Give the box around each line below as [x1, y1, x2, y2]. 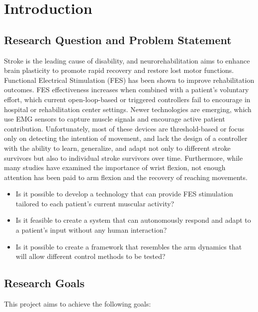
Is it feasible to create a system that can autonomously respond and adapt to [15, 215, 251, 225]
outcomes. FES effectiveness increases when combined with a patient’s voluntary [4, 84, 249, 95]
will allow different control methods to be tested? [15, 251, 166, 261]
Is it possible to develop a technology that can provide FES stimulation [15, 188, 233, 199]
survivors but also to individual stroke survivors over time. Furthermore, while [4, 152, 243, 163]
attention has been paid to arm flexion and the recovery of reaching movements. [4, 172, 248, 182]
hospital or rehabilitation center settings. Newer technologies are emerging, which [4, 104, 252, 114]
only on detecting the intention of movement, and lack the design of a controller [4, 133, 248, 143]
